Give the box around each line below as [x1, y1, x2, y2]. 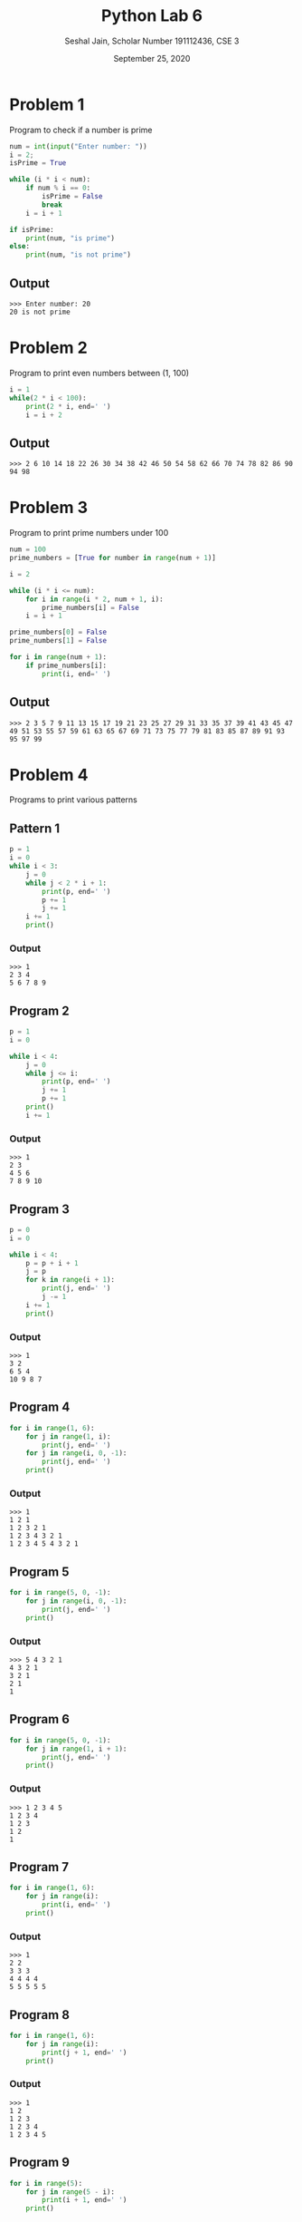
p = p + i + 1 [25, 1258, 79, 1267]
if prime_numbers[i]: [25, 661, 107, 670]
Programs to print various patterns [9, 794, 137, 805]
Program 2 [9, 1003, 70, 1018]
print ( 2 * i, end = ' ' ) [25, 402, 111, 411]
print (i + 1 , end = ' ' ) [42, 2196, 127, 2205]
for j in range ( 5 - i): [25, 2187, 116, 2197]
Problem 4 [9, 764, 89, 785]
